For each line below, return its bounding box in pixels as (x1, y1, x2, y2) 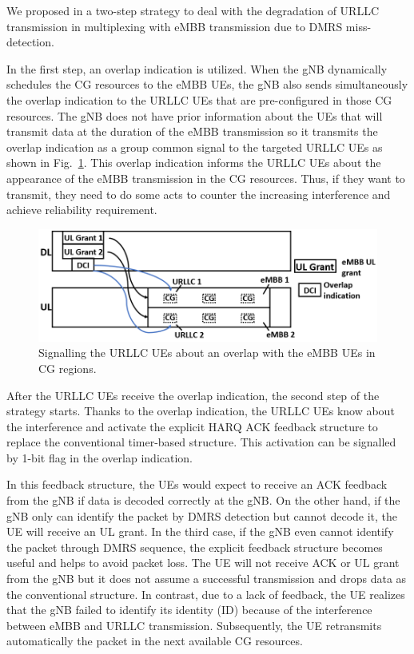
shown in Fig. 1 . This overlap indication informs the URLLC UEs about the (6, 154, 381, 171)
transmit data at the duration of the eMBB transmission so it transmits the (6, 123, 378, 140)
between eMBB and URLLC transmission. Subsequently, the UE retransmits (6, 616, 382, 633)
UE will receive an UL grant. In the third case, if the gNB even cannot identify (6, 523, 394, 540)
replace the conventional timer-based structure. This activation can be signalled (6, 434, 396, 450)
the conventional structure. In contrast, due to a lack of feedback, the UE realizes (6, 585, 405, 602)
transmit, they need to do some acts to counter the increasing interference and (6, 185, 391, 202)
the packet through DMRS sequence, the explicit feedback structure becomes (6, 538, 383, 555)
